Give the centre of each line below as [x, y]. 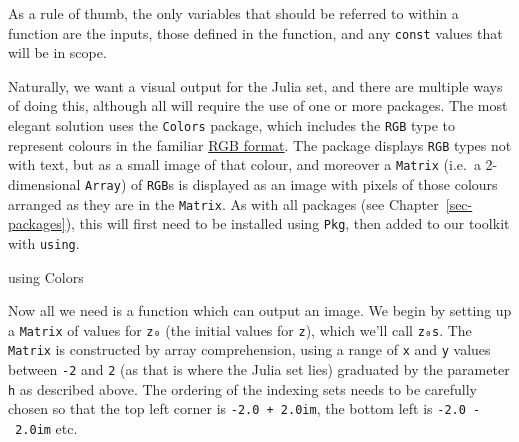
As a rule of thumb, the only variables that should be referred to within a [233, 13]
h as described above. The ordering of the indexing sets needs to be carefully [242, 388]
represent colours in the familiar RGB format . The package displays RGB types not [260, 144]
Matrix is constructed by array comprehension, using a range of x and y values [249, 349]
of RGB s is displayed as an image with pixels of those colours [314, 184]
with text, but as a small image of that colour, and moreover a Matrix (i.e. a [244, 164]
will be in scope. [57, 52]
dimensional [44, 184]
